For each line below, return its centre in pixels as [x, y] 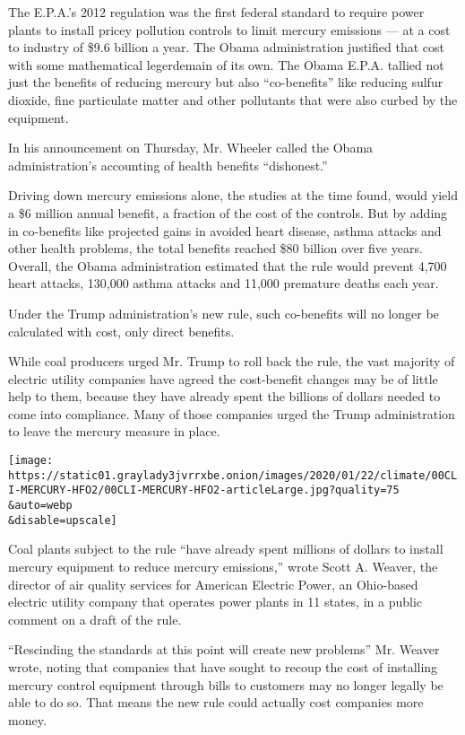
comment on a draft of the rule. [95, 619]
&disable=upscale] [63, 520]
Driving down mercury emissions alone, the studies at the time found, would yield [233, 195]
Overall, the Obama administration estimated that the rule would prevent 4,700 [228, 265]
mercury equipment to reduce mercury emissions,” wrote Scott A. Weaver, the [223, 566]
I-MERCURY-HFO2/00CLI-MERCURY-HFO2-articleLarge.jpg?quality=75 [204, 490]
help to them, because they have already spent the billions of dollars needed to [224, 396]
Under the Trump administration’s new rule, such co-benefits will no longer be [224, 313]
